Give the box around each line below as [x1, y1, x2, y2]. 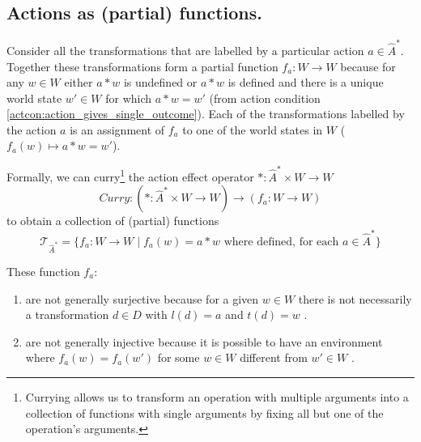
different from [240, 349, 308, 366]
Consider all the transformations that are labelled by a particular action [6, 41, 364, 58]
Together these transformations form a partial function [6, 57, 279, 74]
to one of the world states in [182, 121, 323, 138]
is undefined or [123, 74, 198, 91]
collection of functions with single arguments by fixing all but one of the [25, 404, 384, 421]
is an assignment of [70, 121, 165, 138]
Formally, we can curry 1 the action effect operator [6, 166, 254, 185]
